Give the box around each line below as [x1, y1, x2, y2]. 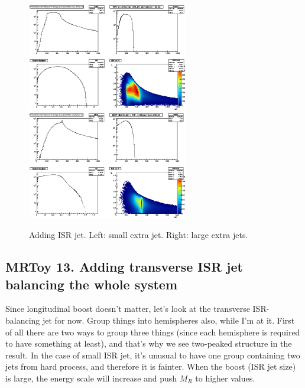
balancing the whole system [5, 275, 178, 293]
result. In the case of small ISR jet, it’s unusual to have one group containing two [5, 348, 300, 361]
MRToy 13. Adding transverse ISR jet [5, 257, 243, 276]
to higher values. [195, 371, 255, 384]
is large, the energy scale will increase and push [5, 371, 177, 384]
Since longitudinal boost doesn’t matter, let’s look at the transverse [5, 302, 250, 315]
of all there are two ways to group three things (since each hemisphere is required [5, 325, 300, 338]
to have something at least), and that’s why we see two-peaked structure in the [5, 337, 292, 350]
